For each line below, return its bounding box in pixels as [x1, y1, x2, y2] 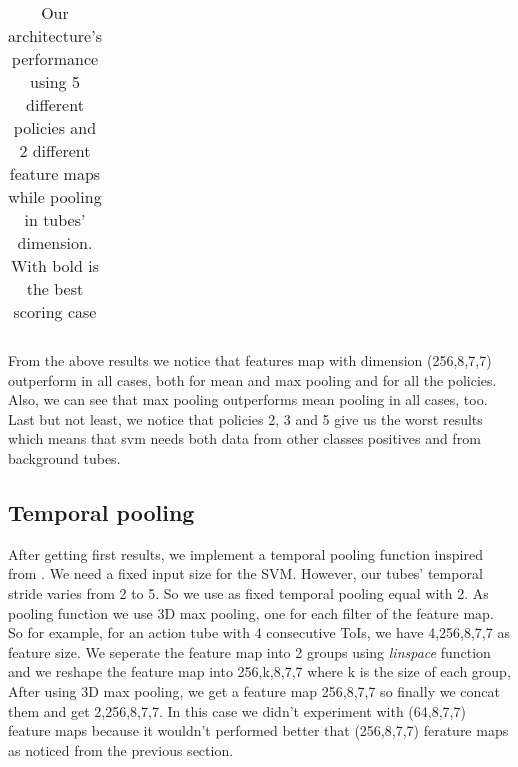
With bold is [10, 254, 100, 277]
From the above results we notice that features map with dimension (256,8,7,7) [8, 350, 492, 370]
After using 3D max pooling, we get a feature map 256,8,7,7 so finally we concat [8, 680, 500, 701]
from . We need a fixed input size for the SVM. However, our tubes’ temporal [8, 563, 483, 584]
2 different [19, 139, 91, 162]
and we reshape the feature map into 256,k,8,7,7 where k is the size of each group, [8, 661, 511, 682]
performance [11, 47, 99, 70]
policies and [13, 116, 97, 139]
